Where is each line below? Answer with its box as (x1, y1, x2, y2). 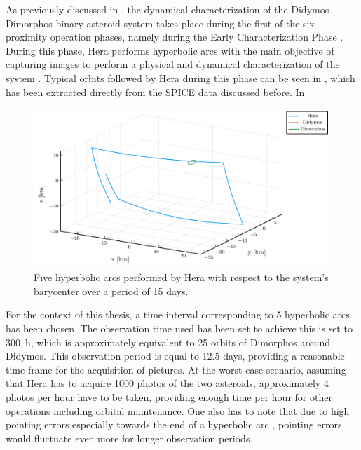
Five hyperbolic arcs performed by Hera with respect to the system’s (34, 270, 329, 285)
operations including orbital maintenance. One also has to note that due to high (6, 403, 350, 418)
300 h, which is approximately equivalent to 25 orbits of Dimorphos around (6, 334, 331, 349)
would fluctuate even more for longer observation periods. (6, 430, 253, 445)
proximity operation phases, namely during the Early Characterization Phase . (6, 29, 343, 44)
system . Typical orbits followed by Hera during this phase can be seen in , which (6, 70, 355, 85)
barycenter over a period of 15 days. (34, 283, 189, 298)
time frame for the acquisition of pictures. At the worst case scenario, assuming (6, 362, 346, 376)
